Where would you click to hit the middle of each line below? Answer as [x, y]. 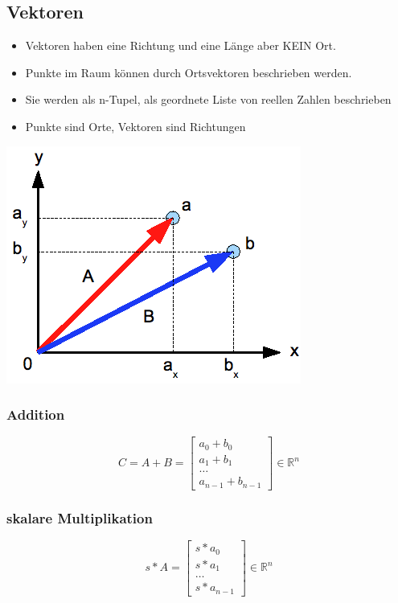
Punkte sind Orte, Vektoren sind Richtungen [135, 126]
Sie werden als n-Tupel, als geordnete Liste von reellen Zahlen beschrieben [208, 99]
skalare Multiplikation [80, 517]
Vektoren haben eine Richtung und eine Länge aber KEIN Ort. [181, 45]
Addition [36, 414]
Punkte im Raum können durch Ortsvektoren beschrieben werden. [189, 72]
